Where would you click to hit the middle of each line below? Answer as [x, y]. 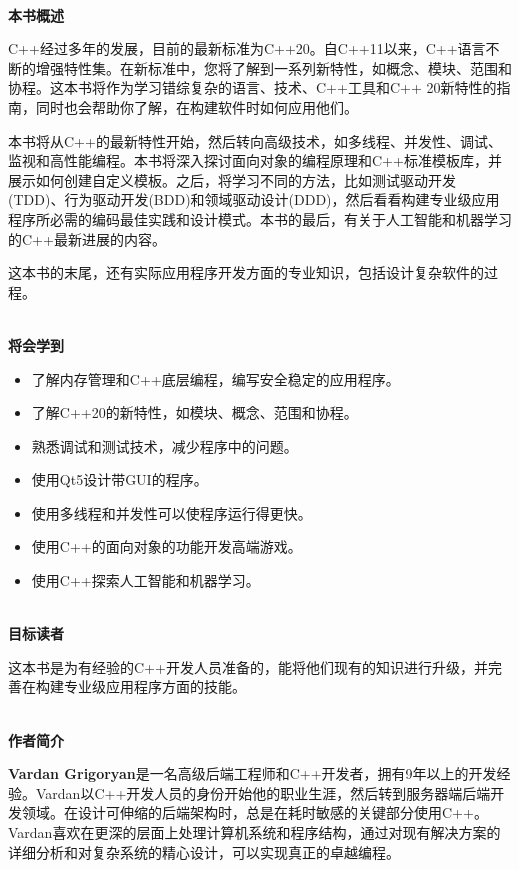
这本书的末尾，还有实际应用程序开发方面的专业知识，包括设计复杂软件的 [246, 272]
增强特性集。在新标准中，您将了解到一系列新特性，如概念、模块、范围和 [273, 67]
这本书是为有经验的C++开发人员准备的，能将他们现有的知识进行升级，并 [248, 666]
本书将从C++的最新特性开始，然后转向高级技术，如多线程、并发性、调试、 [255, 140]
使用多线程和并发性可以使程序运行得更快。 [171, 512]
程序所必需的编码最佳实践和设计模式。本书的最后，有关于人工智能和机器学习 [260, 218]
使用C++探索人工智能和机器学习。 [145, 580]
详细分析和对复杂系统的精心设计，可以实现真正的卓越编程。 [204, 851]
